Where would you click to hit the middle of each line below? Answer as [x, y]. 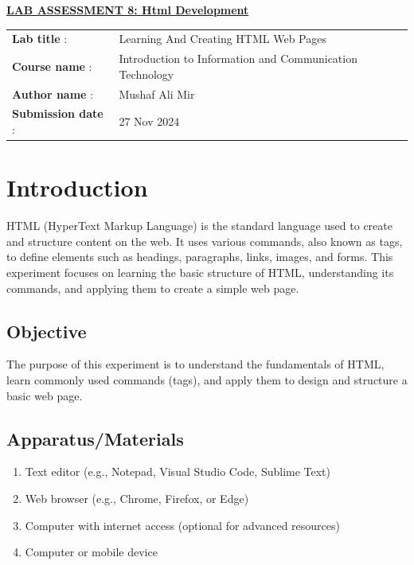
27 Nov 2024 [149, 121]
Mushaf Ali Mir [157, 94]
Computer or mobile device [91, 552]
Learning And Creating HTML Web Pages [223, 39]
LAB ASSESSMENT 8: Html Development [128, 10]
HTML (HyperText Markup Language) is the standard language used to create [199, 226]
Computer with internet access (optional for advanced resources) [183, 525]
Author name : [53, 94]
